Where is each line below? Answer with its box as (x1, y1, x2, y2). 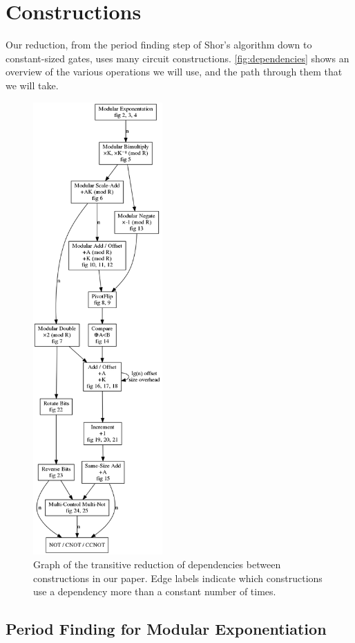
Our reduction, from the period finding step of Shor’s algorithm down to (6, 37, 312, 52)
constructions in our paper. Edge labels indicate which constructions (33, 570, 323, 585)
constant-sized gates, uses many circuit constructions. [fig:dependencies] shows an (6, 51, 349, 65)
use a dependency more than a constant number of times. (33, 584, 276, 599)
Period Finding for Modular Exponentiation (6, 618, 327, 640)
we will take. (6, 78, 59, 92)
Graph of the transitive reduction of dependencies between (33, 556, 281, 571)
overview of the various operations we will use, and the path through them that (6, 64, 343, 79)
